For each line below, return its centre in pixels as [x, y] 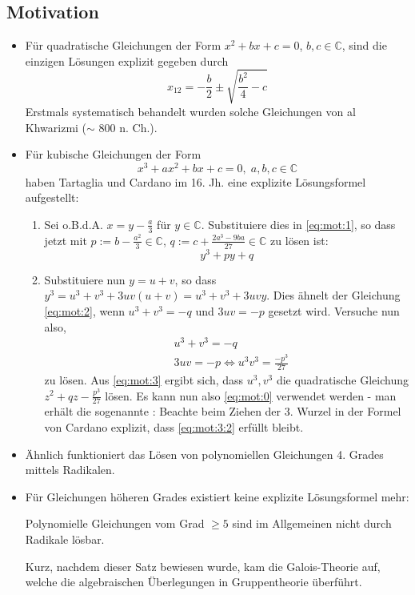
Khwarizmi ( [56, 127]
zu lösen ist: [299, 240]
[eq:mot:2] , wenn [84, 310]
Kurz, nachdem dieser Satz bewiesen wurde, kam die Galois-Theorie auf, [203, 566]
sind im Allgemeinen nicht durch [312, 523]
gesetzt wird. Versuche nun [334, 310]
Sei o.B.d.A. [74, 224]
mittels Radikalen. [70, 470]
